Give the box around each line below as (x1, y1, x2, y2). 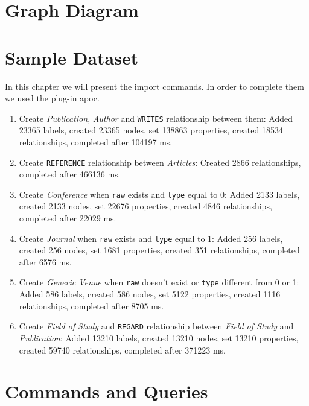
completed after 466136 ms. (19, 168, 121, 180)
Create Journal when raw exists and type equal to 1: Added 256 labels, (19, 232, 283, 244)
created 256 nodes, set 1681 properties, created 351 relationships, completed (19, 244, 300, 256)
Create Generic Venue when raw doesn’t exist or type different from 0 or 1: (19, 276, 299, 288)
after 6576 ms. (19, 255, 72, 268)
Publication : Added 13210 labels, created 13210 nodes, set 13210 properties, (19, 331, 299, 344)
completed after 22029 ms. (19, 212, 116, 224)
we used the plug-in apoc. (5, 92, 100, 104)
